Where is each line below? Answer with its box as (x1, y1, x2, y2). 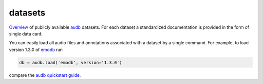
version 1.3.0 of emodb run (9, 47, 63, 52)
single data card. (9, 31, 43, 36)
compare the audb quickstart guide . (9, 72, 81, 78)
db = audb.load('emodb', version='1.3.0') (19, 60, 122, 65)
